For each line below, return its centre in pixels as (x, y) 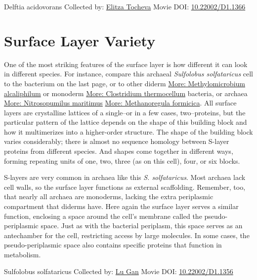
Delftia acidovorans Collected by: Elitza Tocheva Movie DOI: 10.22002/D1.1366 (125, 6)
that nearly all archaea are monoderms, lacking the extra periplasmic (109, 196)
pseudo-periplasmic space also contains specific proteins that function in (113, 245)
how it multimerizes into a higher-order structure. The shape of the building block (128, 131)
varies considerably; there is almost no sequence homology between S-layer (117, 141)
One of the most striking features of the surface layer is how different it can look (126, 64)
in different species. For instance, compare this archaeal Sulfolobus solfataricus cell (128, 74)
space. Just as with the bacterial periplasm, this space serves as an (142, 226)
